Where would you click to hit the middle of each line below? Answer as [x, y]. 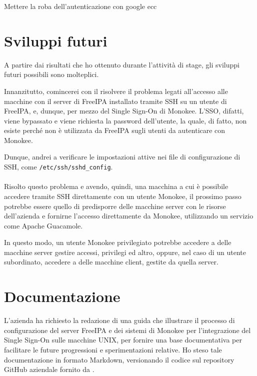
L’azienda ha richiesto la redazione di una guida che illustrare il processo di [119, 320]
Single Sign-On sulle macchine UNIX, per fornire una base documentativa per [123, 340]
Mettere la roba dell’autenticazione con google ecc [80, 6]
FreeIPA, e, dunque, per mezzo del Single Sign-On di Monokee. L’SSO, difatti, [124, 111]
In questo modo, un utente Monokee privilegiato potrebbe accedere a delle [118, 242]
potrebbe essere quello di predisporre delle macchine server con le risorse [115, 206]
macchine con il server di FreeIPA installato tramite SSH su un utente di [115, 101]
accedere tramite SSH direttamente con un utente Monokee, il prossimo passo [123, 196]
